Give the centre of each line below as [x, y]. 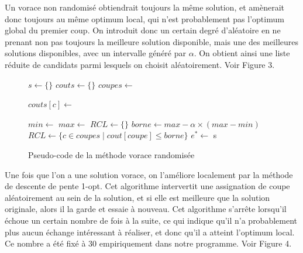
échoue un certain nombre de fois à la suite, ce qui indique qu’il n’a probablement [151, 220]
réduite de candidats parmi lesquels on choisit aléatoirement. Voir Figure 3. [140, 64]
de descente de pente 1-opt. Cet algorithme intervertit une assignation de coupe [147, 186]
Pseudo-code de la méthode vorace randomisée [111, 154]
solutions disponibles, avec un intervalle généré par [95, 53]
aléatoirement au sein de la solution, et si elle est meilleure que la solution [137, 197]
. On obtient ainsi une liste [242, 53]
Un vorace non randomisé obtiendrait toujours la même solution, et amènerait [144, 7]
